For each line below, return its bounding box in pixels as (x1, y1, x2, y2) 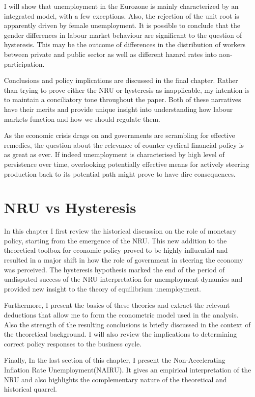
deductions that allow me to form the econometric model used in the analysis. (4, 309, 239, 319)
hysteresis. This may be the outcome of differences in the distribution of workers (4, 39, 246, 50)
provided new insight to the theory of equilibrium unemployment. (4, 283, 201, 293)
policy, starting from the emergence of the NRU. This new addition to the (4, 235, 227, 245)
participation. (4, 58, 45, 69)
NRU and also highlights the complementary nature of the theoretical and (4, 374, 227, 384)
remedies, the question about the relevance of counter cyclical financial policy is (4, 139, 244, 150)
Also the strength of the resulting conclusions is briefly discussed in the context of (4, 319, 251, 329)
